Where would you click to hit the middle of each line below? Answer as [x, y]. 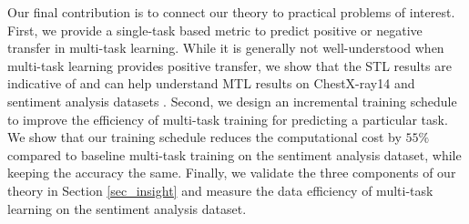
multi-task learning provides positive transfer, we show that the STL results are [229, 65]
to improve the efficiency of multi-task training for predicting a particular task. [228, 119]
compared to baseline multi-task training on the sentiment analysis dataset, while [234, 154]
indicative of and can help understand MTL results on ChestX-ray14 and [211, 83]
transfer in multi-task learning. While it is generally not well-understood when [226, 48]
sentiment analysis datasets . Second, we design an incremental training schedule [232, 101]
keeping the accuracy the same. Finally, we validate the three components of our [232, 173]
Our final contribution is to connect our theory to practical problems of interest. [231, 12]
